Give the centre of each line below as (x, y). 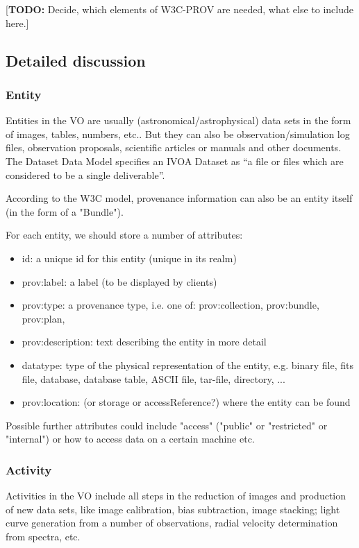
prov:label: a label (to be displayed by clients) (119, 281)
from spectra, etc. (43, 536)
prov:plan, (43, 318)
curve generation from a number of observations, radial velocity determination (172, 523)
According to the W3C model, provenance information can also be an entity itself (179, 198)
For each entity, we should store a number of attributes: (124, 235)
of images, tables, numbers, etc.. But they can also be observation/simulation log (178, 134)
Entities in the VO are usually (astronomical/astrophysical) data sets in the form (178, 120)
